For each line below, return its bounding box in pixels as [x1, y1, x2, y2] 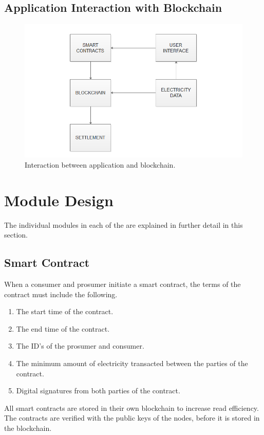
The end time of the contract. [16, 323, 110, 334]
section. [4, 229, 28, 240]
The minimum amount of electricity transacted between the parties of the [16, 358, 248, 369]
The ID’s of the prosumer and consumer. [16, 340, 144, 351]
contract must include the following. [4, 288, 118, 299]
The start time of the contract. [16, 306, 114, 317]
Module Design [4, 189, 114, 210]
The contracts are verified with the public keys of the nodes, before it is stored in [4, 412, 260, 423]
